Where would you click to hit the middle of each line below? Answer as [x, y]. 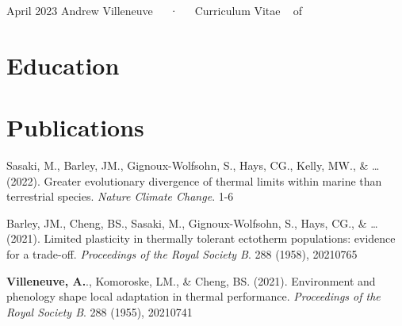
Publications [75, 127]
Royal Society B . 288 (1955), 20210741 [100, 311]
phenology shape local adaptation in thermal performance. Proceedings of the [193, 296]
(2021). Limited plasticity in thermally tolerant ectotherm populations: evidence [201, 238]
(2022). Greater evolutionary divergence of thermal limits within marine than [194, 180]
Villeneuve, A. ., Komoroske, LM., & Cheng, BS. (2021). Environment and [191, 280]
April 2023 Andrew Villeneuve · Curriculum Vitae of [155, 10]
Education [63, 65]
